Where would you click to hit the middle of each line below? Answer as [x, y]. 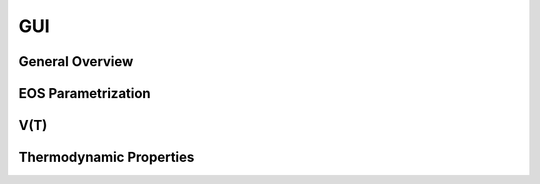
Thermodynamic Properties [106, 157]
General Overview [76, 61]
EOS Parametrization [84, 93]
